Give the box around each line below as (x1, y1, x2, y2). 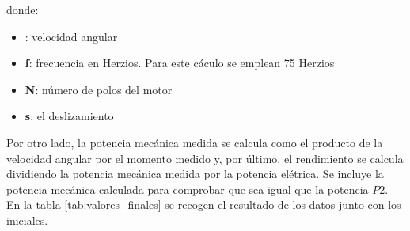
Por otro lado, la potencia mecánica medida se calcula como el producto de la (6, 134, 383, 150)
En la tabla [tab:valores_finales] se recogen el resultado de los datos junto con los (6, 196, 401, 213)
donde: (6, 2, 39, 17)
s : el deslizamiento (25, 108, 114, 124)
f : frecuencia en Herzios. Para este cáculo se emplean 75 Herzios (25, 55, 335, 71)
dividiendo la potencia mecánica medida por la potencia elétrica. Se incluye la (6, 165, 384, 182)
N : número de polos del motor (25, 81, 173, 97)
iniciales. (6, 211, 48, 228)
